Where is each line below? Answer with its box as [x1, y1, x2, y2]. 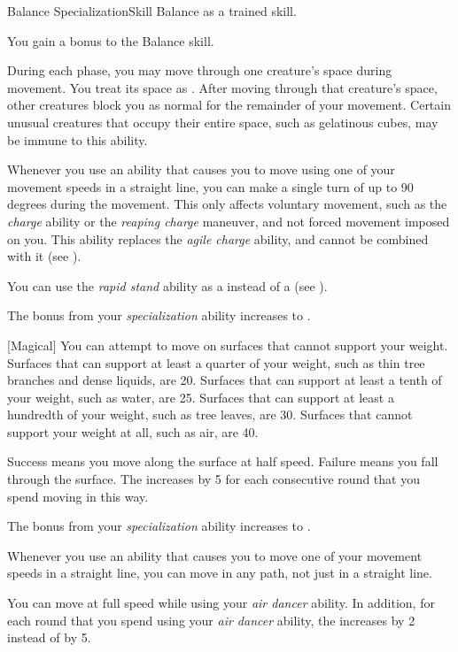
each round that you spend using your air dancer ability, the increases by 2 [7, 610, 415, 629]
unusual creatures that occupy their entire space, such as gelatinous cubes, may [7, 112, 439, 131]
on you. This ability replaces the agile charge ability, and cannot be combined [7, 229, 429, 248]
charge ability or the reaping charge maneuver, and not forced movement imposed [7, 211, 450, 230]
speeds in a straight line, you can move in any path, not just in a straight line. [7, 564, 432, 582]
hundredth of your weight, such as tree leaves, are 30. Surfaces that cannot [7, 405, 413, 424]
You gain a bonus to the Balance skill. [7, 31, 214, 50]
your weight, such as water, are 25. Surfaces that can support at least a [7, 387, 394, 406]
